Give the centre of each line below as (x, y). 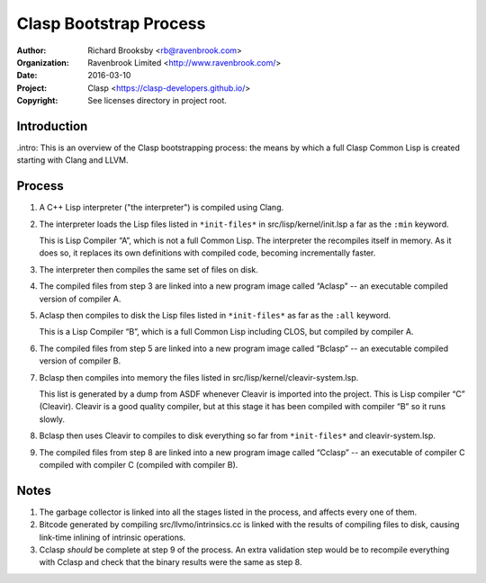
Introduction (52, 126)
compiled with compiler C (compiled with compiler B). (139, 464)
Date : (27, 76)
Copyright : (37, 101)
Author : (31, 50)
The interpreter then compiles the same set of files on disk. (148, 269)
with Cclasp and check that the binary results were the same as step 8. (171, 562)
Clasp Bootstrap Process (111, 23)
